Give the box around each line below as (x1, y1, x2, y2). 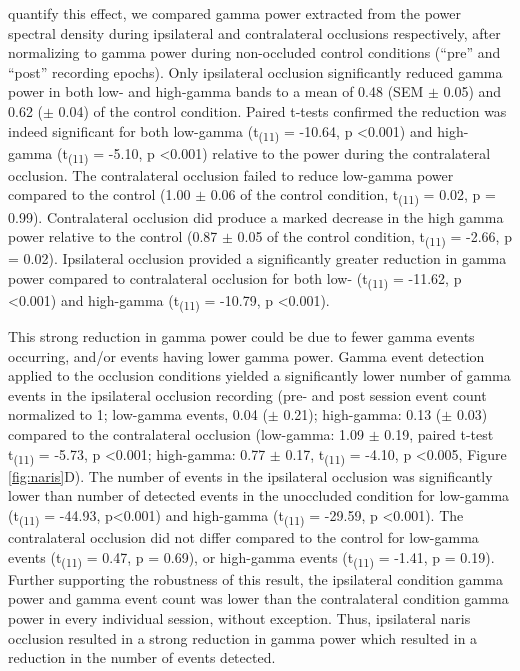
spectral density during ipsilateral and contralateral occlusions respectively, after (8, 22, 501, 43)
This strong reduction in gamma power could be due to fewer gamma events (8, 326, 475, 347)
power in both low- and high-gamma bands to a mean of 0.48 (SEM (8, 81, 424, 102)
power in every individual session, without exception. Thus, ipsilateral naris (8, 608, 471, 628)
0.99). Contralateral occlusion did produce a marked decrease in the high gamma (8, 206, 504, 227)
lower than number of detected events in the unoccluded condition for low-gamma (8, 485, 510, 506)
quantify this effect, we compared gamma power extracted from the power (8, 3, 461, 23)
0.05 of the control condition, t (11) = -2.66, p (237, 226, 512, 249)
